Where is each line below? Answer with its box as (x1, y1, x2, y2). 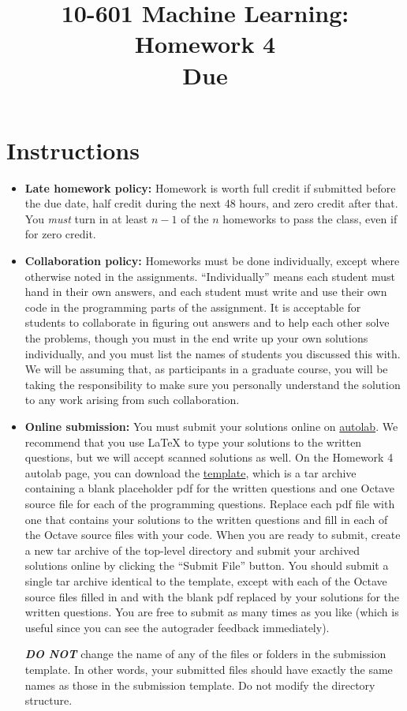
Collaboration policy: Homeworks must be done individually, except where (24, 253, 400, 269)
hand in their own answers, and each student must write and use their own (24, 283, 387, 300)
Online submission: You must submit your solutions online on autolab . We (24, 418, 398, 434)
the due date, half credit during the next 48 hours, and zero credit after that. (24, 195, 398, 211)
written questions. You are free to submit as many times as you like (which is (24, 604, 399, 620)
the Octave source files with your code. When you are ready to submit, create (24, 526, 401, 543)
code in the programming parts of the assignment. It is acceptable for (24, 298, 361, 315)
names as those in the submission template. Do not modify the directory (24, 676, 375, 693)
